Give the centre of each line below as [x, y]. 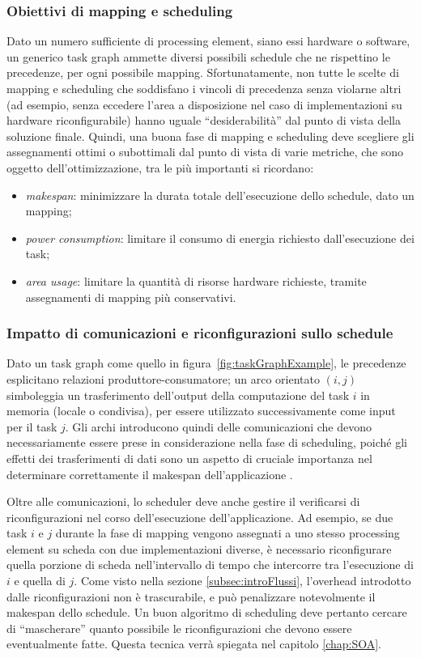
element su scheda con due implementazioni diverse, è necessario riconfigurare [199, 548]
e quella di [40, 581]
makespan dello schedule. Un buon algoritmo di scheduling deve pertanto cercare [207, 612]
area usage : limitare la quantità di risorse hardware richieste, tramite [196, 280]
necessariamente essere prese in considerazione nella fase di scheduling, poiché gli [207, 442]
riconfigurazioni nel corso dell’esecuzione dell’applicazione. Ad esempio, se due [200, 517]
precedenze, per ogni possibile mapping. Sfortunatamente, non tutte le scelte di [203, 72]
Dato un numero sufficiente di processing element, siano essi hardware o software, [208, 41]
